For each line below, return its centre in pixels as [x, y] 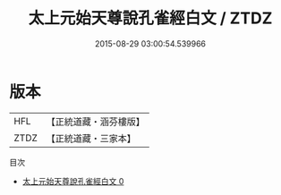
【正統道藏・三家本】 [91, 138]
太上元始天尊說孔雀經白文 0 [73, 181]
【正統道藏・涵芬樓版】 [96, 122]
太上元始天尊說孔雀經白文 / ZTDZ [150, 18]
